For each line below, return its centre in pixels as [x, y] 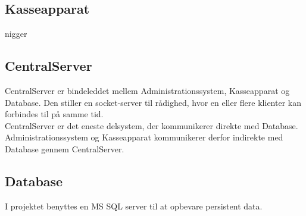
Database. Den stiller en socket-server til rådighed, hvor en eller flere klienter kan [153, 102]
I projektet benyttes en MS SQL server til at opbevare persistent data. [134, 206]
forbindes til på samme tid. [54, 114]
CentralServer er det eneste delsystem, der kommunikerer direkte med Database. [152, 125]
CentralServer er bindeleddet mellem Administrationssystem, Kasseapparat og [147, 90]
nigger [16, 34]
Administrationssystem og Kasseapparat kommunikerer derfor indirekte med [144, 137]
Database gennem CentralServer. [65, 148]
